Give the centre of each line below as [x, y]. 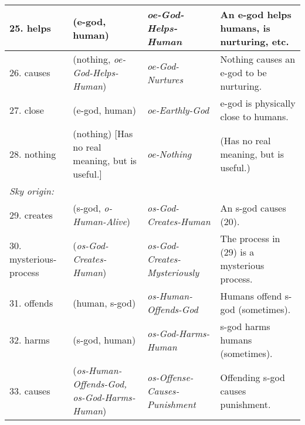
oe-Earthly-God [178, 110]
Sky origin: [32, 191]
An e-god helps [256, 14]
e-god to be [243, 72]
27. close [27, 110]
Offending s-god [253, 377]
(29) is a [237, 252]
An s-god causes [253, 208]
